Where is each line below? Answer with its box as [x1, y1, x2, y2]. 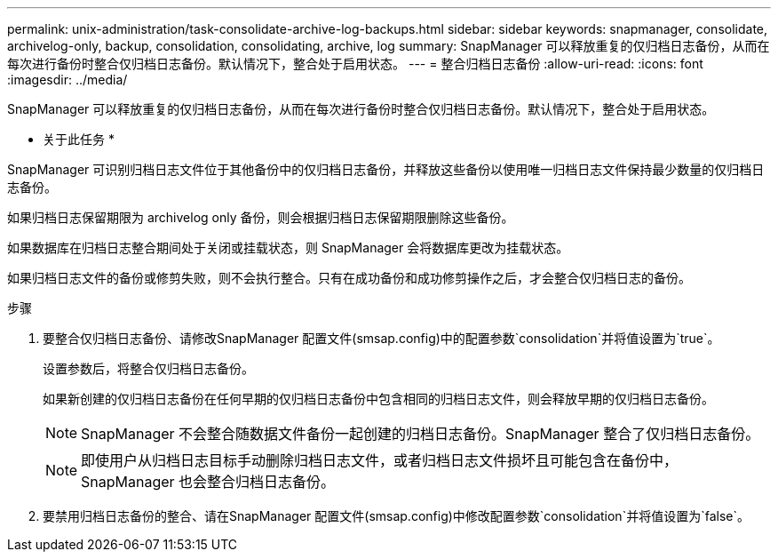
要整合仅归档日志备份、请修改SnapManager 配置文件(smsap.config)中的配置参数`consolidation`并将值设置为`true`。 [43, 331, 720, 346]
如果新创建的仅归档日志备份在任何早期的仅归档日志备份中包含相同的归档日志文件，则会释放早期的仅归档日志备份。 [43, 391, 714, 406]
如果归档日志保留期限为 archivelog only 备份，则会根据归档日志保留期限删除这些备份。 [7, 210, 514, 225]
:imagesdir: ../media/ [7, 72, 128, 87]
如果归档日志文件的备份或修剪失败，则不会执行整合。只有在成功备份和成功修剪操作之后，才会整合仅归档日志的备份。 [7, 270, 691, 285]
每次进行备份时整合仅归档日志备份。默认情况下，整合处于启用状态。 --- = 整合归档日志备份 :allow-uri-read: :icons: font [7, 56, 703, 71]
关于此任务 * [43, 132, 115, 147]
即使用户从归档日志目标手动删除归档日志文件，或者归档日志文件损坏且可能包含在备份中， [81, 451, 679, 469]
